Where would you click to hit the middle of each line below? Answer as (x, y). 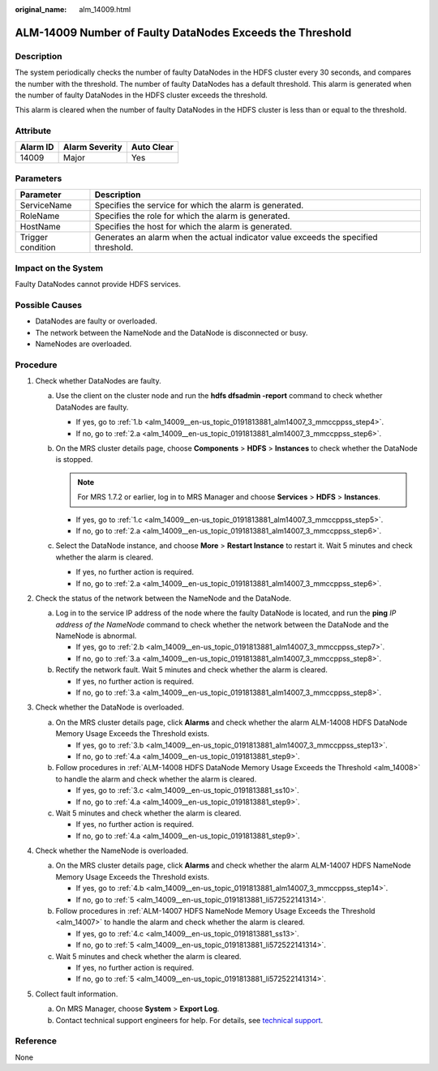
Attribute (33, 131)
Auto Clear (152, 148)
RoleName (40, 216)
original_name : (41, 9)
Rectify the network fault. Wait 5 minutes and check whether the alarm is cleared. (191, 670)
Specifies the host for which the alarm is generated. (193, 227)
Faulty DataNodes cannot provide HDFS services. (98, 284)
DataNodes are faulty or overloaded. (96, 321)
